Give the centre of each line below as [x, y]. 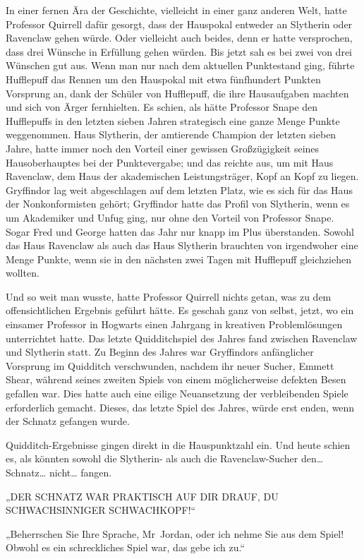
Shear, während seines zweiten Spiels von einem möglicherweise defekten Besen [176, 379]
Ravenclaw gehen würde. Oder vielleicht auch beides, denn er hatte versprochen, [179, 38]
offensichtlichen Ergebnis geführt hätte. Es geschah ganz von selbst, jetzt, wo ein [180, 310]
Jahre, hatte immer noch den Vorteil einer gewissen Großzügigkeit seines [163, 148]
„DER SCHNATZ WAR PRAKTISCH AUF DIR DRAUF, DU [142, 496]
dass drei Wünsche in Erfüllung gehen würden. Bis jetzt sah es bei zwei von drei [179, 51]
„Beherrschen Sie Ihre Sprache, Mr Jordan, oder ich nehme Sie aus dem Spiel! [175, 533]
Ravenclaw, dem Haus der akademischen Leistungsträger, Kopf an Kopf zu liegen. [182, 176]
